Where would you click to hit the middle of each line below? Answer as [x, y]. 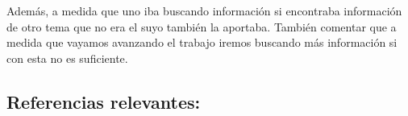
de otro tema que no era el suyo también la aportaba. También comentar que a [202, 26]
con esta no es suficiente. [67, 58]
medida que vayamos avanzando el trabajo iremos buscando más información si [202, 42]
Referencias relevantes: [104, 101]
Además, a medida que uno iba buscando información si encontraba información [204, 10]
